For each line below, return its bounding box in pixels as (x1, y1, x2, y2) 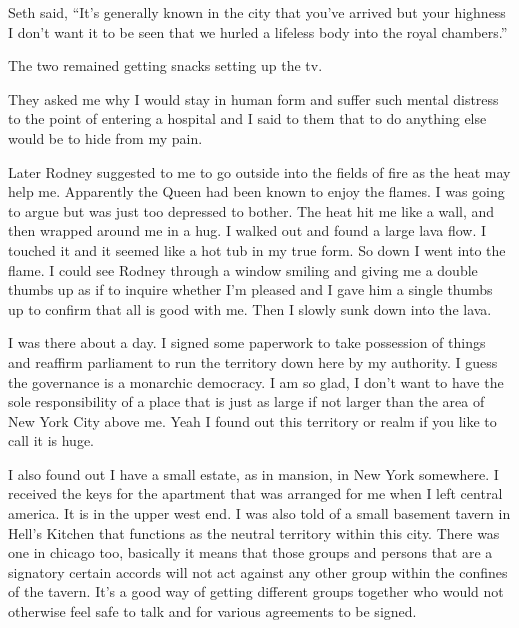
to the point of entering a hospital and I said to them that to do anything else (8, 108, 487, 129)
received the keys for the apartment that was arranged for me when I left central (8, 483, 503, 504)
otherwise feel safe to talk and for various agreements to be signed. (8, 601, 417, 622)
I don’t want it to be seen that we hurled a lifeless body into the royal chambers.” (8, 21, 508, 42)
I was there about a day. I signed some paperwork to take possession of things (8, 332, 486, 353)
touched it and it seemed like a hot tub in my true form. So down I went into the (8, 239, 506, 260)
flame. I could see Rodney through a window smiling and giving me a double (8, 259, 478, 280)
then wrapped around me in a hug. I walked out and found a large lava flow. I (8, 220, 487, 241)
